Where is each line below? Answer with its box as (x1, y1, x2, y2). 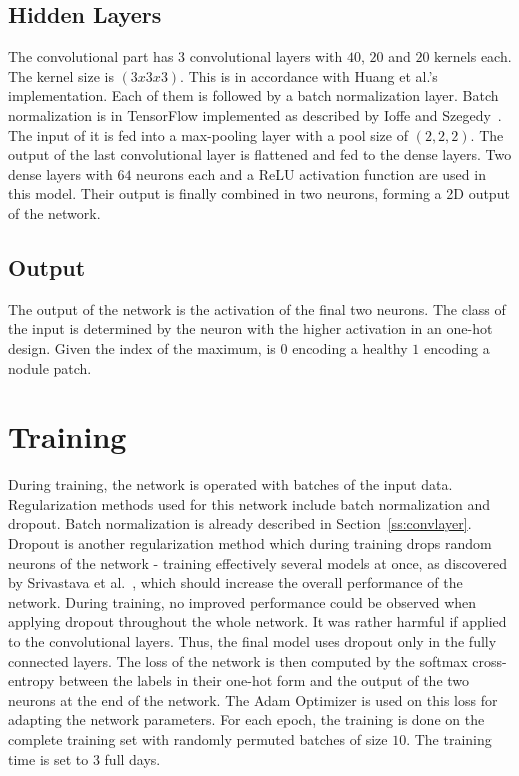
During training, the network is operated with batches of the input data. (8, 474, 453, 495)
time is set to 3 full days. (8, 748, 161, 769)
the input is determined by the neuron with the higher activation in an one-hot (8, 318, 493, 339)
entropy (8, 670, 55, 691)
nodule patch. (8, 357, 92, 378)
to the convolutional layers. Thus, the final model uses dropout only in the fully (8, 631, 497, 651)
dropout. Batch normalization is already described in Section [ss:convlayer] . (8, 513, 472, 534)
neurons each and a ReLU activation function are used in (136, 163, 486, 184)
